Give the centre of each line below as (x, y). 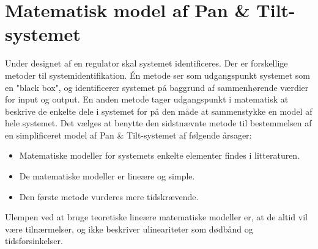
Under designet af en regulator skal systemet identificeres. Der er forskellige (146, 63)
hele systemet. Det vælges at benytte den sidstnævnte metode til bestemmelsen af (158, 123)
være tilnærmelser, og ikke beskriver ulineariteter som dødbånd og (129, 229)
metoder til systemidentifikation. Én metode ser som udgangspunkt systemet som (158, 75)
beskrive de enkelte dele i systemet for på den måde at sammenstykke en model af (159, 111)
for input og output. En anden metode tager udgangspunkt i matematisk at (147, 99)
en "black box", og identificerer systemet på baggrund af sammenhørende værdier (157, 87)
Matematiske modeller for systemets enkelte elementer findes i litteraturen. (160, 155)
